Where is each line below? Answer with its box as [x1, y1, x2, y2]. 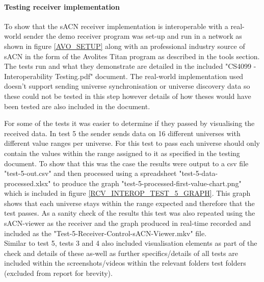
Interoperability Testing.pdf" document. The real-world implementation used [4, 70, 244, 81]
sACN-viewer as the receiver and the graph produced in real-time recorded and [4, 218, 251, 228]
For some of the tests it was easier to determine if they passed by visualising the [4, 118, 255, 129]
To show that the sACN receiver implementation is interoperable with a [4, 20, 228, 31]
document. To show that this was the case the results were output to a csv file [4, 158, 249, 168]
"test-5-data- [179, 168, 218, 178]
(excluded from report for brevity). [4, 268, 113, 278]
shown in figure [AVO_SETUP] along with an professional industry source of [4, 40, 245, 51]
